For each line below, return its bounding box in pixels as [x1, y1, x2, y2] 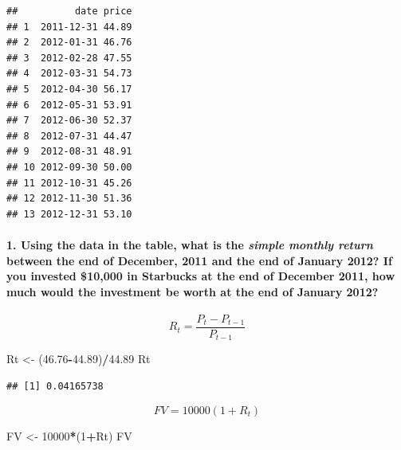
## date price [6, 6, 132, 17]
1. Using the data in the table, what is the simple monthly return [6, 236, 373, 252]
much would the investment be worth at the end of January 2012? [6, 283, 379, 299]
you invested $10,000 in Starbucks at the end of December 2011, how [6, 268, 395, 284]
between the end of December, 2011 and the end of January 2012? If [6, 252, 392, 268]
